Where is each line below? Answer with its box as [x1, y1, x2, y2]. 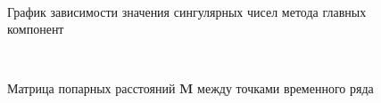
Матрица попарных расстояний [7, 79, 176, 98]
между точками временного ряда [197, 79, 374, 98]
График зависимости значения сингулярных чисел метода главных [7, 2, 367, 20]
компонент [7, 20, 64, 38]
